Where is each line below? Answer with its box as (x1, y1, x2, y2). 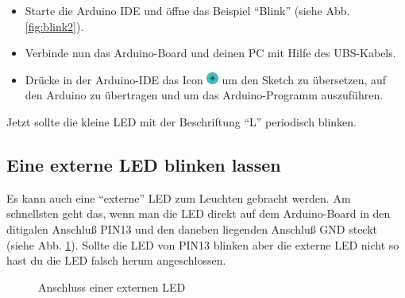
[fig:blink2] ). (25, 17, 84, 34)
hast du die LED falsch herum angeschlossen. (6, 252, 226, 269)
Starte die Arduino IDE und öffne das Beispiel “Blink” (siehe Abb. (25, 2, 350, 18)
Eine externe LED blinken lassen (6, 152, 281, 176)
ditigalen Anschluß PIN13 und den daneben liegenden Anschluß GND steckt (6, 220, 378, 237)
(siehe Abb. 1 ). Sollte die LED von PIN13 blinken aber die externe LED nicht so (6, 236, 399, 253)
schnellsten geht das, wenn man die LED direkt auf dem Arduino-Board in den (6, 205, 391, 222)
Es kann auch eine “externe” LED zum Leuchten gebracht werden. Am (6, 189, 351, 206)
